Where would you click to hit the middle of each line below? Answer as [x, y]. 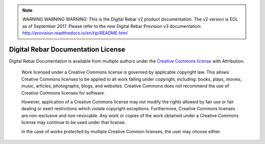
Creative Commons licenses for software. [63, 93]
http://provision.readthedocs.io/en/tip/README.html [75, 33]
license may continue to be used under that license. [74, 122]
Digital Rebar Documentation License [67, 49]
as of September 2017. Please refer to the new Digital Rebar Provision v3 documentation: [112, 26]
